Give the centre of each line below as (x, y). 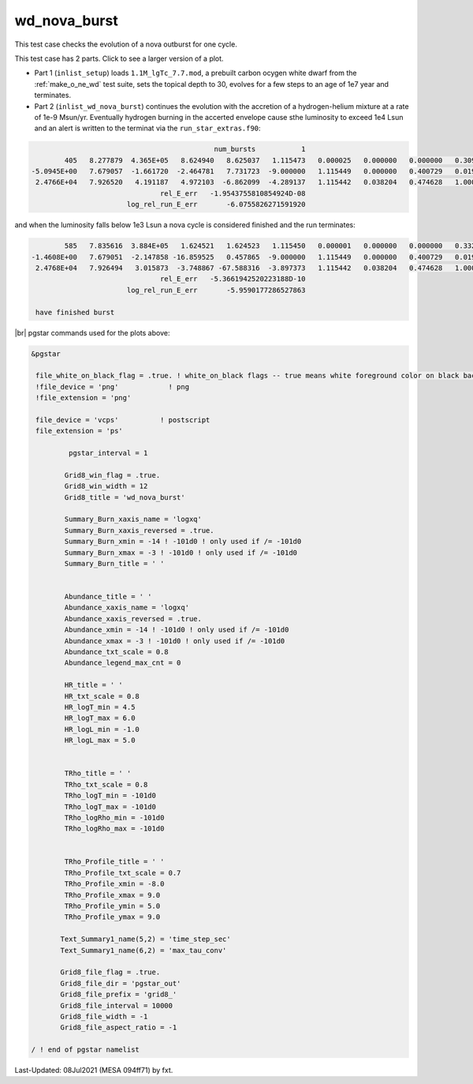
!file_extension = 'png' (84, 398)
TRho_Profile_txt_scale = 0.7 (123, 873)
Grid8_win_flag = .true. (112, 475)
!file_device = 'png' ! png (112, 386)
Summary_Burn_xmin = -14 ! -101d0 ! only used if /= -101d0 (183, 542)
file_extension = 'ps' (80, 431)
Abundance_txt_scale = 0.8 (116, 652)
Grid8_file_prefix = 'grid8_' (119, 994)
